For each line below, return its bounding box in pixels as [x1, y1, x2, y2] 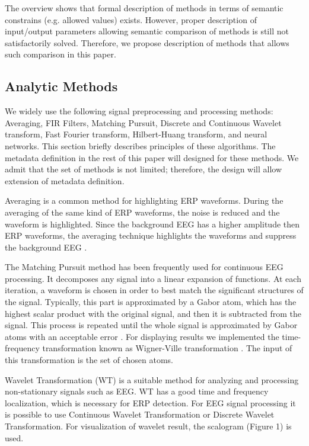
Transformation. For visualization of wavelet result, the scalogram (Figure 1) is [5, 420, 292, 432]
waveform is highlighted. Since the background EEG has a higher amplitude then [5, 217, 300, 230]
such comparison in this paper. [5, 48, 116, 60]
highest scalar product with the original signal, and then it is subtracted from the [5, 307, 301, 319]
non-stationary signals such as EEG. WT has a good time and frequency [5, 385, 269, 397]
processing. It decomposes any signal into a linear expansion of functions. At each [5, 272, 301, 284]
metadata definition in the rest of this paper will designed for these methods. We [5, 151, 299, 163]
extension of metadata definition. [5, 174, 125, 187]
